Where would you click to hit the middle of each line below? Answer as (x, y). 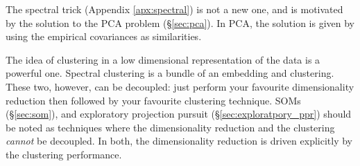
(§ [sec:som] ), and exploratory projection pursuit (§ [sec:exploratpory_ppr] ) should (179, 114)
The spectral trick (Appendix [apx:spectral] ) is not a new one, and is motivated (174, 9)
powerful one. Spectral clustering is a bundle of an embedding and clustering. (170, 73)
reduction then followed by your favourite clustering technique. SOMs (153, 100)
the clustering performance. (64, 154)
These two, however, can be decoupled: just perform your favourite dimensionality (180, 86)
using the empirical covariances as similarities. (104, 36)
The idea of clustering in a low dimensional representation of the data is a (163, 59)
